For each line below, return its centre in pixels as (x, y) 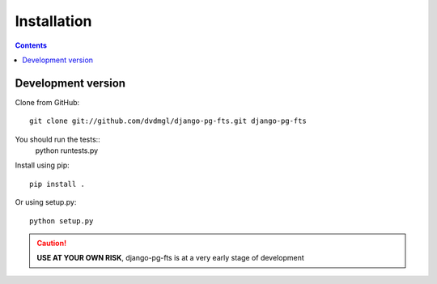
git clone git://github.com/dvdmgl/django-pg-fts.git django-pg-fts (168, 121)
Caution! (52, 243)
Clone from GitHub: (47, 102)
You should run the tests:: (57, 139)
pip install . (57, 184)
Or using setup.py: (46, 202)
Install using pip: (42, 165)
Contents (31, 45)
